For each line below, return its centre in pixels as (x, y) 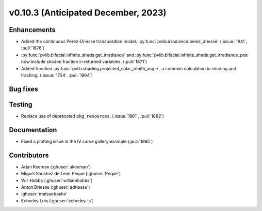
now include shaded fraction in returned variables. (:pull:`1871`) (84, 62)
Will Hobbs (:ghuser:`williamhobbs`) (57, 180)
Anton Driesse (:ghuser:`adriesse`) (56, 187)
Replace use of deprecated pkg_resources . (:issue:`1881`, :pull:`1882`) (93, 116)
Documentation (33, 130)
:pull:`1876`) (33, 48)
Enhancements (32, 30)
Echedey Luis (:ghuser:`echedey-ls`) (57, 200)
